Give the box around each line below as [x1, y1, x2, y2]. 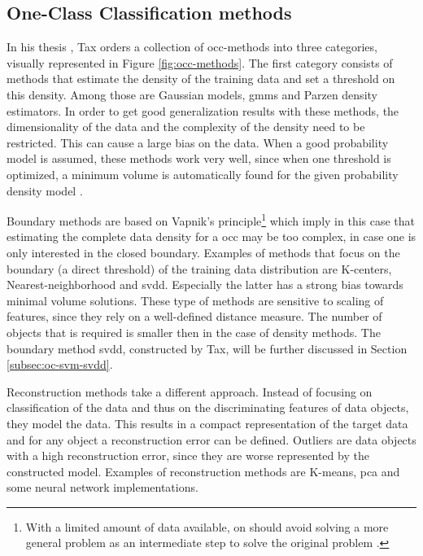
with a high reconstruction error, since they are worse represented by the [7, 447, 369, 464]
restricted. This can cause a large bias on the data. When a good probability [7, 134, 389, 151]
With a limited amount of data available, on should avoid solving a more [25, 518, 389, 535]
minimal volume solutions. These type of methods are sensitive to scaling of [7, 291, 384, 309]
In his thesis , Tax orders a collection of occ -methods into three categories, [7, 38, 377, 55]
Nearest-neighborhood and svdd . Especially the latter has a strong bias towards [7, 276, 403, 293]
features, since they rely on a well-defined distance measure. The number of [7, 308, 382, 325]
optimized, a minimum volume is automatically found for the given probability [7, 165, 399, 182]
